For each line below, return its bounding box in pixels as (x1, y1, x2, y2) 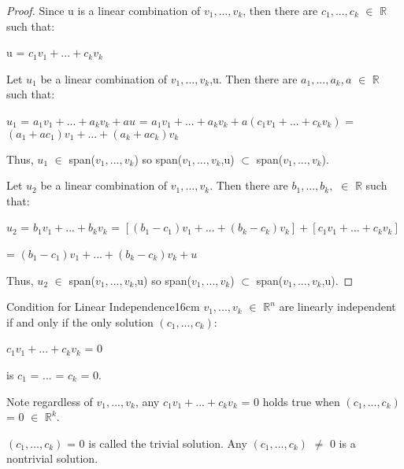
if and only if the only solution (6, 313, 154, 330)
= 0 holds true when (241, 393, 340, 409)
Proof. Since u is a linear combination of (6, 2, 201, 18)
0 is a (329, 434, 356, 451)
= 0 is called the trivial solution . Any (67, 434, 247, 451)
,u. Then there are (209, 70, 298, 87)
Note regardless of (6, 393, 93, 409)
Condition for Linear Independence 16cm (6, 298, 200, 315)
